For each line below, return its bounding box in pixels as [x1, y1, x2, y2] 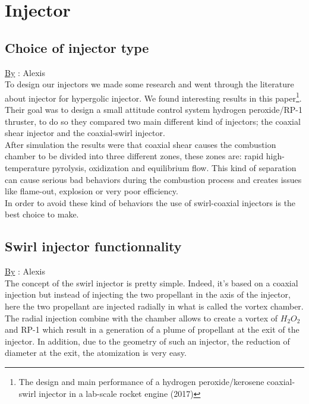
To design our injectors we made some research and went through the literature [5, 78, 294, 90]
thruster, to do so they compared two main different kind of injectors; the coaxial [5, 115, 301, 127]
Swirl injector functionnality [5, 237, 182, 255]
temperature [5, 161, 50, 173]
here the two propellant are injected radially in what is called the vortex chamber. [5, 299, 304, 312]
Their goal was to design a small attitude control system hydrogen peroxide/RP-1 [5, 103, 303, 116]
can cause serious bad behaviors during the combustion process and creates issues [5, 173, 302, 185]
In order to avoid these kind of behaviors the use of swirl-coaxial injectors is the [5, 196, 296, 209]
